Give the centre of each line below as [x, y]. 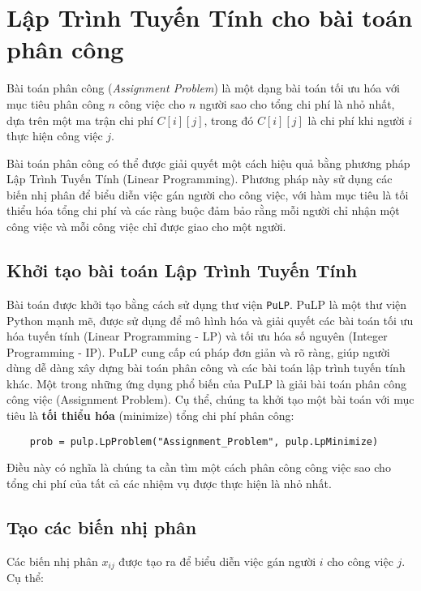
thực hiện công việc [55, 136]
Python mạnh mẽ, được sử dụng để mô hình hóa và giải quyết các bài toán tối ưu [210, 320]
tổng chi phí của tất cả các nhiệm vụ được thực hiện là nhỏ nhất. [169, 483]
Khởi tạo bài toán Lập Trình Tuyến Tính [182, 270]
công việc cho [152, 103]
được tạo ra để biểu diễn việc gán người [217, 561]
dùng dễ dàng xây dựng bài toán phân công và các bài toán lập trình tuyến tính [206, 368]
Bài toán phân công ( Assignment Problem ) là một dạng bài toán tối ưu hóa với [203, 88]
